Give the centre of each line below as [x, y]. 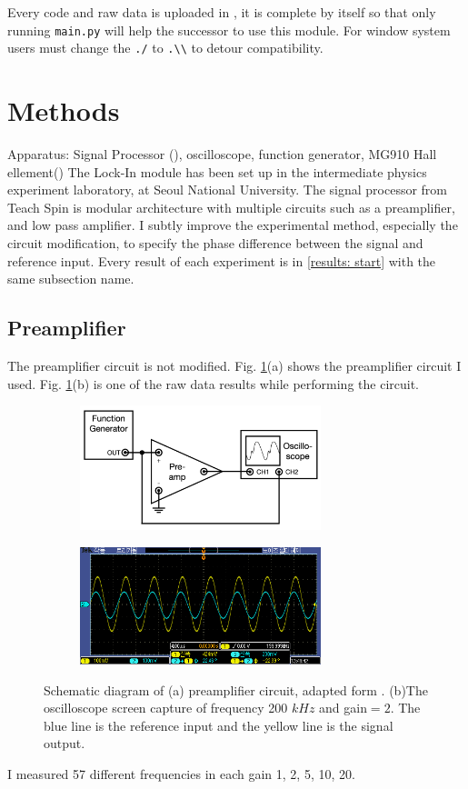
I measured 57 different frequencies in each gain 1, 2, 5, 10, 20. [181, 773]
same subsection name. [71, 279]
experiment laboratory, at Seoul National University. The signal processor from [228, 190]
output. [65, 743]
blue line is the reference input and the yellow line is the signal [219, 725]
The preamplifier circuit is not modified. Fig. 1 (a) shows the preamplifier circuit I [234, 365]
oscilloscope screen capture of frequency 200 [166, 708]
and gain [343, 708]
